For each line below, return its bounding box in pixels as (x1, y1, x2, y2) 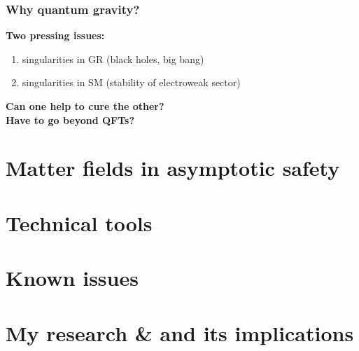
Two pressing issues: (6, 28, 105, 43)
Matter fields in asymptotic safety (6, 153, 340, 182)
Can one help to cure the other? (6, 99, 164, 113)
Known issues (6, 263, 139, 292)
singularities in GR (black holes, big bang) (22, 51, 204, 66)
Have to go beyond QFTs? (6, 112, 135, 127)
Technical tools (6, 208, 153, 237)
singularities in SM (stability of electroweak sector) (22, 75, 241, 90)
